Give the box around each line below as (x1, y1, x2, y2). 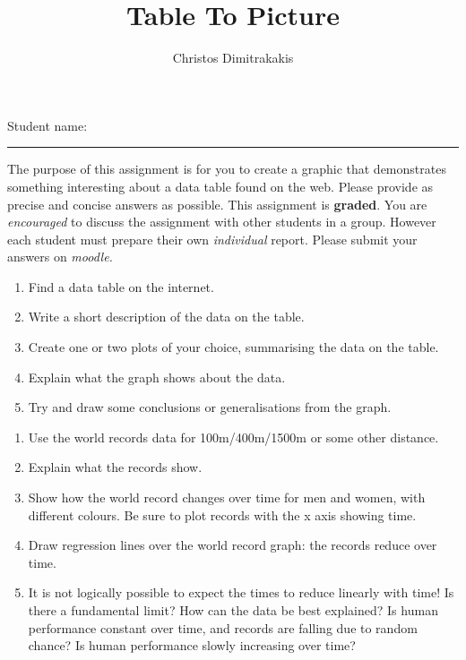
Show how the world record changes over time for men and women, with (28, 488, 426, 507)
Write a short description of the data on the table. (28, 307, 305, 326)
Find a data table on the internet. (28, 277, 214, 296)
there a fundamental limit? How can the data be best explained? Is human (28, 601, 438, 619)
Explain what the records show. (28, 458, 203, 476)
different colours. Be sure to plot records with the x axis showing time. (28, 505, 417, 524)
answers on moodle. (7, 247, 113, 266)
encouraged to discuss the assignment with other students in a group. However (7, 212, 436, 231)
